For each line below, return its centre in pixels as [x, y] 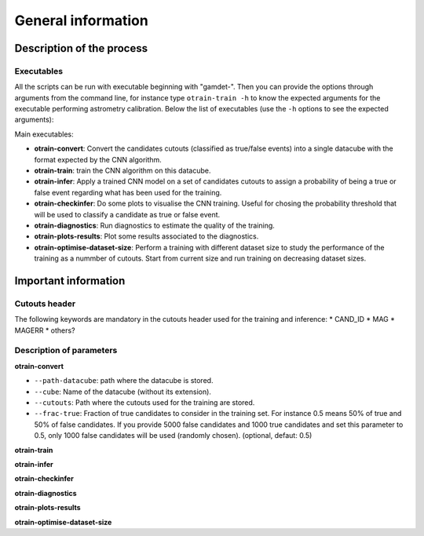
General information [81, 20]
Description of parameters [66, 351]
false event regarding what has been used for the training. [128, 192]
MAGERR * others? [45, 330]
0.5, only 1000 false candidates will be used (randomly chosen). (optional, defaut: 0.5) [173, 436]
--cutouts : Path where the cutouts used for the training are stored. [144, 403]
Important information [70, 281]
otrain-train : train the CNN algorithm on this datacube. [122, 171]
